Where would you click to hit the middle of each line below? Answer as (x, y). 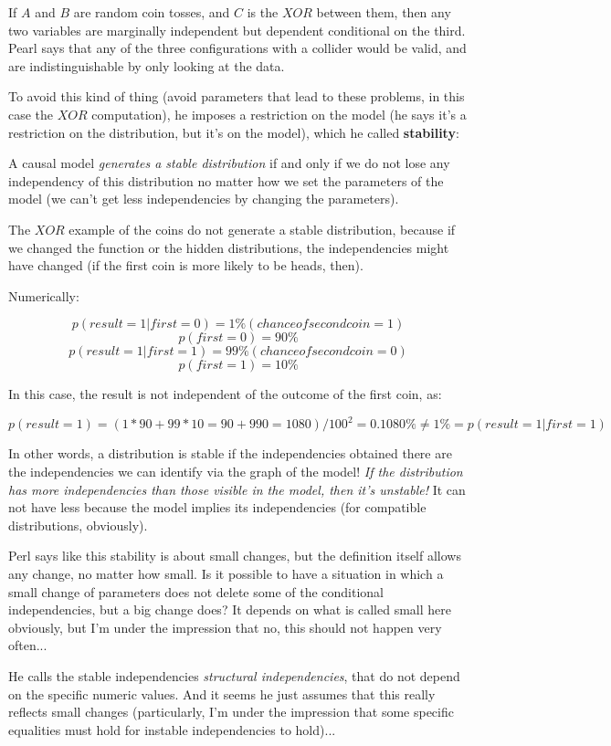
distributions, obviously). (78, 525)
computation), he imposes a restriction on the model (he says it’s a (279, 114)
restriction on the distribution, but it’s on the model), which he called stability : (234, 132)
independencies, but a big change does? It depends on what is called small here (230, 609)
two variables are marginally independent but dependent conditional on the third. (237, 30)
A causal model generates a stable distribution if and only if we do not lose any (229, 163)
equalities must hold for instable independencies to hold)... (172, 729)
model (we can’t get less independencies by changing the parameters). (204, 199)
